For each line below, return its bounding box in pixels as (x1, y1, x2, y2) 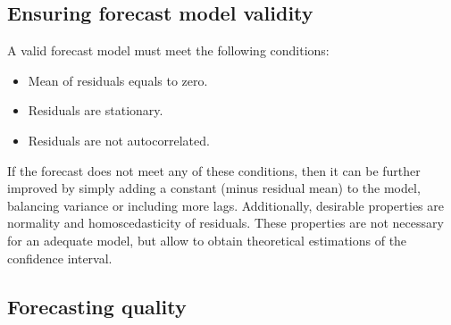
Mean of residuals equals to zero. (28, 71, 208, 89)
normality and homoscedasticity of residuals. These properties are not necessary (7, 213, 444, 232)
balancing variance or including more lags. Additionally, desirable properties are (7, 196, 445, 214)
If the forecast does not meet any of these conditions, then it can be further (7, 161, 421, 179)
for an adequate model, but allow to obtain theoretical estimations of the (7, 230, 407, 249)
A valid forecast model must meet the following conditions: (7, 41, 330, 60)
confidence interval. (7, 248, 113, 267)
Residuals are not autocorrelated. (28, 130, 210, 149)
